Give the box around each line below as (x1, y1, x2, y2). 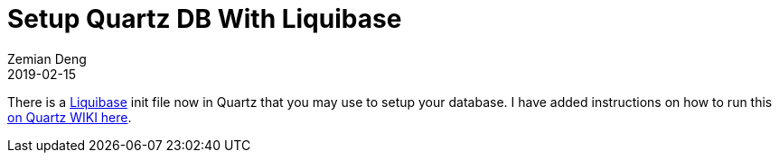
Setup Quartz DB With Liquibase (7, 4, 402, 34)
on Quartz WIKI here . (7, 109, 132, 125)
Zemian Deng (7, 50, 87, 67)
